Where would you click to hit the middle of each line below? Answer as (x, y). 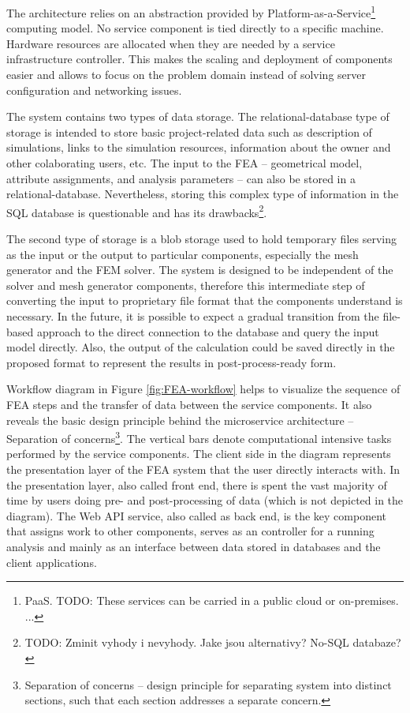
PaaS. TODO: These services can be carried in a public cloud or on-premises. (212, 600)
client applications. (52, 562)
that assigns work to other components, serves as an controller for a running (190, 531)
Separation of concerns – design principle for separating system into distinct (208, 684)
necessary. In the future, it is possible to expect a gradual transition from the (193, 316)
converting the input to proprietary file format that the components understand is (205, 300)
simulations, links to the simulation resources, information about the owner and (199, 147)
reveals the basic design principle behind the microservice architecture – (180, 420)
